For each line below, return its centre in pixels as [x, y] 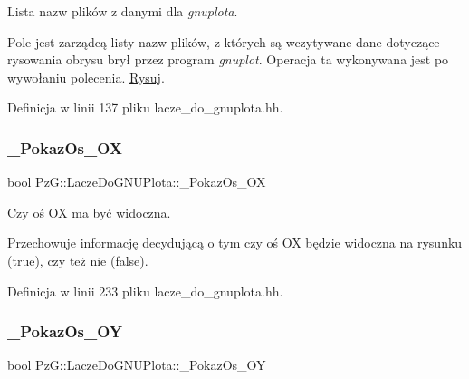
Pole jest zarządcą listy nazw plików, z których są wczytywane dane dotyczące [224, 41]
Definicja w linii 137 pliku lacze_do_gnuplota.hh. [145, 107]
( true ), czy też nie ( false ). [78, 260]
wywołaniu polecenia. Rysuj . [86, 77]
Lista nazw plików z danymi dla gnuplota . [123, 11]
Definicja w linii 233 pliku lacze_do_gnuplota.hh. [145, 291]
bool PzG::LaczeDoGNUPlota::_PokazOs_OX [137, 182]
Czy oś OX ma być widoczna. [89, 212]
